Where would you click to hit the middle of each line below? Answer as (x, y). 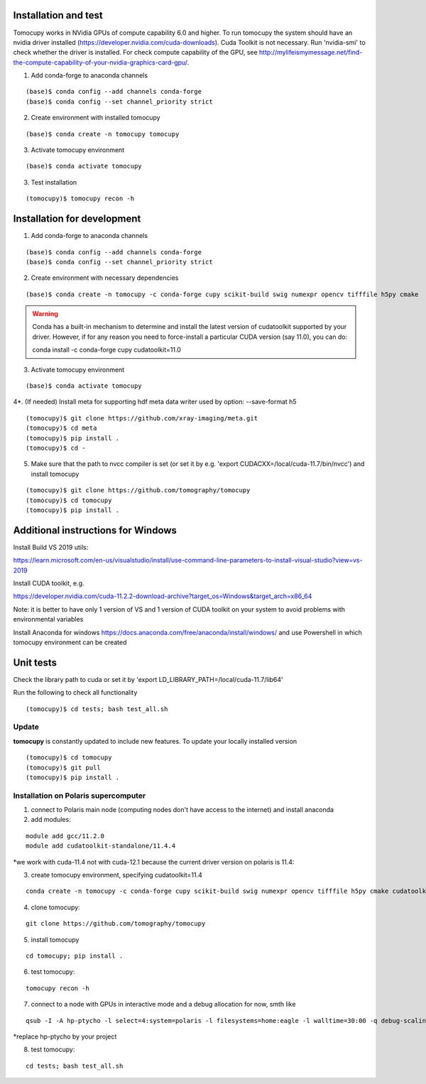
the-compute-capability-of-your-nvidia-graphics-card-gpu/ (100, 62)
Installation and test (58, 15)
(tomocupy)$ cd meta (61, 428)
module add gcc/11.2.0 (65, 836)
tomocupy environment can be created (70, 642)
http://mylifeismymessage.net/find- (311, 53)
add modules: (51, 820)
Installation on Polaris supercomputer (80, 796)
